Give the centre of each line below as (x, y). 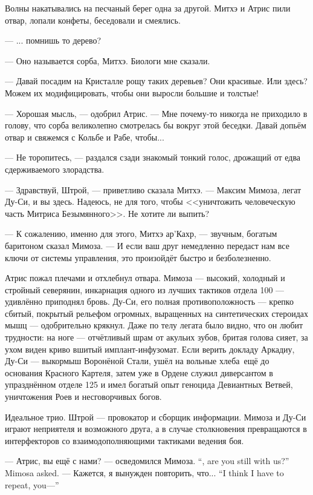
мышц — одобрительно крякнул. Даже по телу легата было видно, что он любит (154, 325)
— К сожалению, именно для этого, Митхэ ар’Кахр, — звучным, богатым (141, 234)
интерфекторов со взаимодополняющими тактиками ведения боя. (124, 440)
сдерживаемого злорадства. (55, 169)
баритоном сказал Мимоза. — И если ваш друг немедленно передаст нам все (147, 245)
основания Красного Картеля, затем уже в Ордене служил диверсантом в (139, 372)
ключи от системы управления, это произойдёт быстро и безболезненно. (138, 257)
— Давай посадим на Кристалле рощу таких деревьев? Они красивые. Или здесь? (156, 81)
